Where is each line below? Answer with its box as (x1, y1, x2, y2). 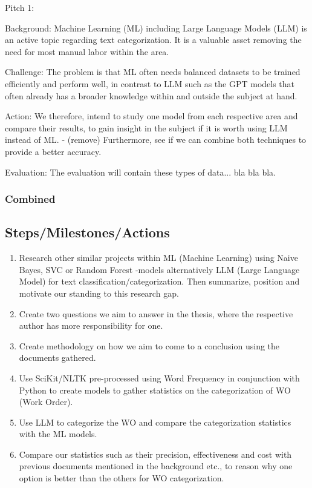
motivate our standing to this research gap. (19, 286, 179, 299)
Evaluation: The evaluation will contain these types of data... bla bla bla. (5, 165, 276, 178)
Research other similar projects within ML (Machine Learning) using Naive (19, 251, 298, 264)
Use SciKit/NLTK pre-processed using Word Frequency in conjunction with (19, 371, 300, 384)
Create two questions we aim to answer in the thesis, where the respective (19, 307, 293, 320)
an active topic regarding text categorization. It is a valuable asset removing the (5, 33, 302, 46)
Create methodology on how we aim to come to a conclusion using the (19, 339, 280, 352)
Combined (5, 191, 56, 206)
